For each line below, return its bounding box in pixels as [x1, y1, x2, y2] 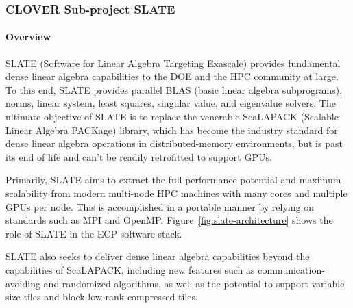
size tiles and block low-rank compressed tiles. [5, 290, 198, 304]
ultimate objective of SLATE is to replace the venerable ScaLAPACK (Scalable [5, 110, 339, 124]
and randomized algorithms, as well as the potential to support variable [43, 276, 345, 290]
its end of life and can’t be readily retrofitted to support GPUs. [5, 149, 272, 164]
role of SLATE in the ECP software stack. [5, 226, 182, 240]
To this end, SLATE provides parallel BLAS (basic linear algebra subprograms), [5, 82, 343, 97]
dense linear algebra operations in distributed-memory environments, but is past [5, 136, 343, 151]
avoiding [5, 276, 40, 290]
